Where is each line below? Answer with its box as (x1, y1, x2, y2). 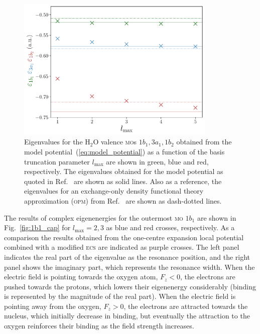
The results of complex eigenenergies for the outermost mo (4, 212, 183, 223)
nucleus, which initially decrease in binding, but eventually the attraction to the (4, 310, 250, 321)
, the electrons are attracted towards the (123, 300, 248, 311)
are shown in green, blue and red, (106, 156, 209, 166)
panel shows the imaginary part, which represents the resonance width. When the (4, 261, 255, 272)
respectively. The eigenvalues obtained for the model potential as (24, 166, 223, 177)
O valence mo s (93, 136, 137, 147)
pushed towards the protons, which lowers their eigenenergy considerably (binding (4, 281, 256, 291)
